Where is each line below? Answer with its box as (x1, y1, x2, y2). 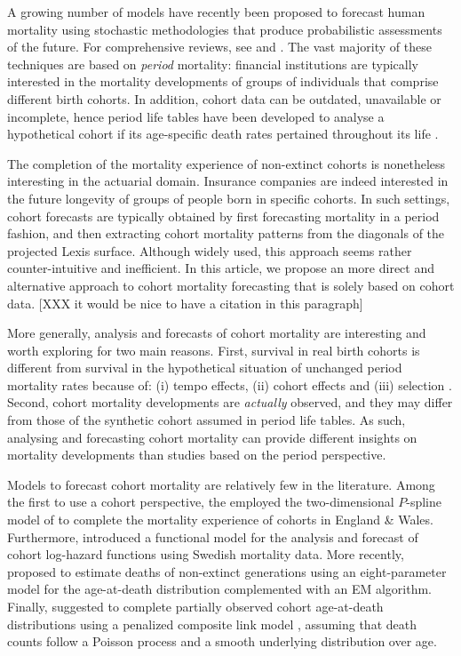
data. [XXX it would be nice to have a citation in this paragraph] (7, 293, 363, 312)
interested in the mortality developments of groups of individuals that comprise (7, 72, 439, 91)
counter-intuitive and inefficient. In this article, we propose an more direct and (7, 259, 435, 277)
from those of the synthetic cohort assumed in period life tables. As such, (7, 411, 406, 429)
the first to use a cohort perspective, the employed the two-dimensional (7, 492, 394, 511)
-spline (406, 492, 441, 511)
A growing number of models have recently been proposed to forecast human (7, 3, 425, 20)
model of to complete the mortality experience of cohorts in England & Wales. (7, 510, 433, 529)
